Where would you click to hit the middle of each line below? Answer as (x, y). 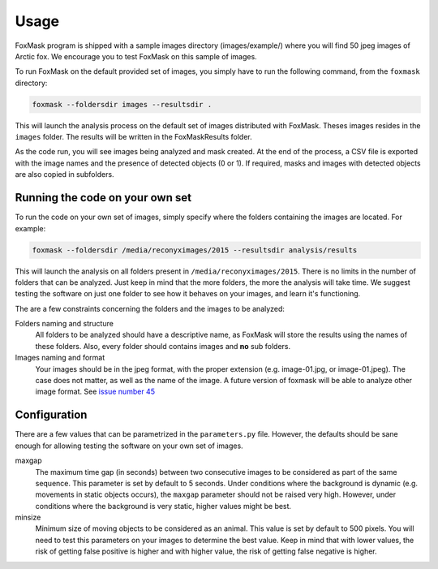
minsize (28, 517)
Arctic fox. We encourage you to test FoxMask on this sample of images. (136, 56)
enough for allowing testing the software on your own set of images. (129, 446)
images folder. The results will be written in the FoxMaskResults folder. (134, 137)
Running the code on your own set (103, 198)
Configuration (51, 415)
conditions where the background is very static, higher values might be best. (163, 506)
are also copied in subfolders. (64, 175)
